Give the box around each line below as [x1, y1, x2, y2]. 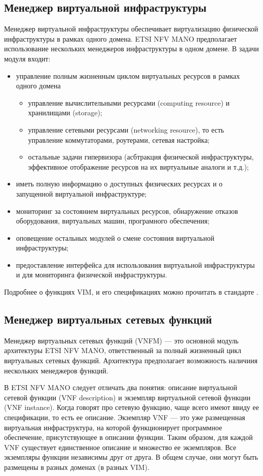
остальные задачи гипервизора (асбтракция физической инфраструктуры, [28, 151, 254, 162]
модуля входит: [4, 53, 51, 64]
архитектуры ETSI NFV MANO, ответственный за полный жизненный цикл [4, 345, 241, 356]
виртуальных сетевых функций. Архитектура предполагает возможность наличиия [4, 355, 258, 366]
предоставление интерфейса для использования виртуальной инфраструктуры [16, 259, 255, 270]
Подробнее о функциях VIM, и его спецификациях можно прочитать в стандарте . [4, 287, 258, 297]
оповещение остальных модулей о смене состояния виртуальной [16, 232, 214, 243]
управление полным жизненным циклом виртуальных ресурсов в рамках [16, 70, 240, 81]
